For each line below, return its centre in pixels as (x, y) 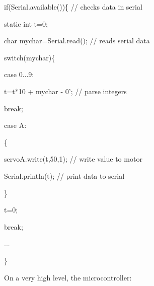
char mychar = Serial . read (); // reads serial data (77, 41)
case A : (15, 125)
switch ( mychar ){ (30, 57)
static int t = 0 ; (26, 23)
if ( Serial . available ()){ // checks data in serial (73, 7)
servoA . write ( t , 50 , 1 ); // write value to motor (73, 159)
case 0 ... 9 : (19, 74)
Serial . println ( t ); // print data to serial (64, 175)
